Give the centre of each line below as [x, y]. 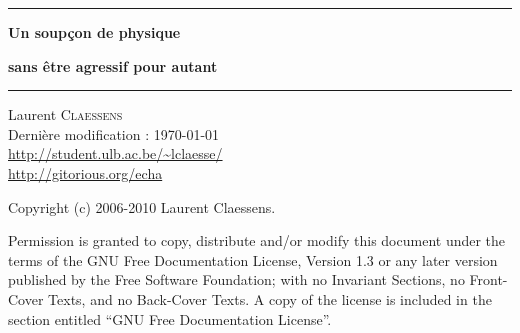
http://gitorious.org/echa [85, 172]
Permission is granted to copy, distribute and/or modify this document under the [257, 240]
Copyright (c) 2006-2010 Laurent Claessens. [142, 206]
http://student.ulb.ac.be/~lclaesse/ [115, 153]
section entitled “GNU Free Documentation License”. [170, 318]
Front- [488, 279]
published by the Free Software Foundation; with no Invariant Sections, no [236, 279]
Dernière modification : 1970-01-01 [114, 133]
